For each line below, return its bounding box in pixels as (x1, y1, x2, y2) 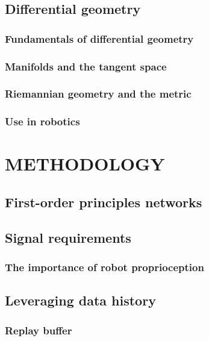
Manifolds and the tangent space (5, 58, 167, 74)
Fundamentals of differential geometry (5, 31, 194, 46)
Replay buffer (5, 322, 72, 337)
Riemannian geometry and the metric (5, 86, 192, 101)
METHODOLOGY (5, 151, 165, 176)
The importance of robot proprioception (5, 260, 204, 275)
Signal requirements (5, 228, 131, 246)
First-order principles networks (5, 192, 202, 211)
